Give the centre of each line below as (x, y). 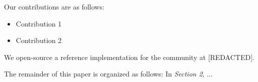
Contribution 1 (39, 23)
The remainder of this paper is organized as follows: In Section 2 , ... (108, 74)
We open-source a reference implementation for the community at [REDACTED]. (129, 57)
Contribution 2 (39, 40)
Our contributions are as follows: (54, 6)
